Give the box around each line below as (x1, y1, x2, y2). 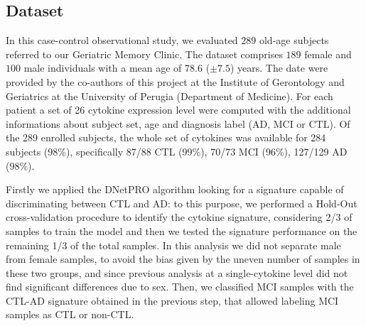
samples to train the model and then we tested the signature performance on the (6, 223, 357, 238)
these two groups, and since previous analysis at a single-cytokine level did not (6, 265, 348, 280)
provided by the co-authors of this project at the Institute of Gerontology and (6, 74, 345, 89)
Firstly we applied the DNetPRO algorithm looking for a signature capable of (6, 182, 344, 197)
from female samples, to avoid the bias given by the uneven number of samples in (6, 251, 360, 266)
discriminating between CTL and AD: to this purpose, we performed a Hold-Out (6, 195, 357, 210)
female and (304, 46, 352, 61)
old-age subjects (259, 33, 329, 48)
